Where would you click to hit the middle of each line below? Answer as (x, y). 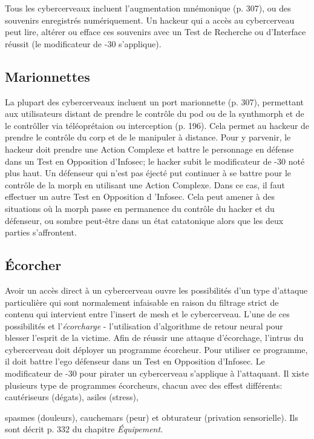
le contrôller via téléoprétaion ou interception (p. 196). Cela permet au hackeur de (157, 125)
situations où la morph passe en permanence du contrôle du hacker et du (140, 208)
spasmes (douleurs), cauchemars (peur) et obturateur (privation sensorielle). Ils (152, 417)
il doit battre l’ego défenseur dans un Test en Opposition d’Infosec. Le (135, 361)
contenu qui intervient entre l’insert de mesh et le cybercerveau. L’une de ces (147, 314)
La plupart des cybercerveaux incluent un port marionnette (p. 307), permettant (155, 101)
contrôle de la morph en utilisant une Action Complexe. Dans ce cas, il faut (145, 184)
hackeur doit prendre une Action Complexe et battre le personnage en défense (149, 149)
